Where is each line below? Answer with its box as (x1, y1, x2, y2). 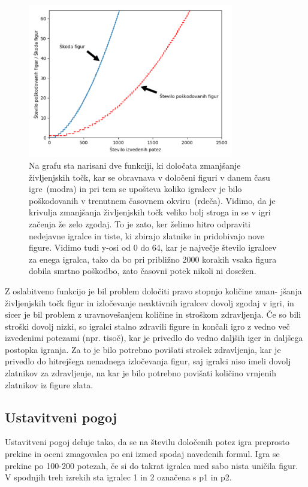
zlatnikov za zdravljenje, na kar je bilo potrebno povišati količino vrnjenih (5, 367, 276, 379)
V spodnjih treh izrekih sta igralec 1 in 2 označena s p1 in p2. (5, 471, 232, 483)
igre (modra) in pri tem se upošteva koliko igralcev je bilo (29, 182, 242, 195)
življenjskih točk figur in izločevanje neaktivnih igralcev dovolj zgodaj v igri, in (5, 296, 294, 309)
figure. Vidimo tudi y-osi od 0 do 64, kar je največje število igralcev (29, 241, 277, 254)
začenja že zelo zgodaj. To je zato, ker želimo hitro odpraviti (29, 217, 250, 230)
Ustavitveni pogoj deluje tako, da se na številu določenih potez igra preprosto (5, 436, 289, 448)
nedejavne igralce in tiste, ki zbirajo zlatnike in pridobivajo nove (29, 229, 265, 242)
